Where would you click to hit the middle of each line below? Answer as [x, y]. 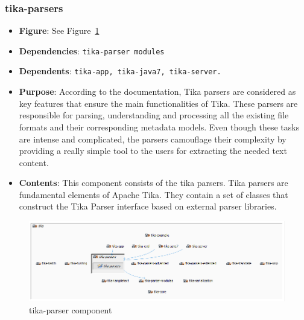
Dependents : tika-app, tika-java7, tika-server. [120, 71]
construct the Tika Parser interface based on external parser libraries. [148, 206]
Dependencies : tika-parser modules [92, 50]
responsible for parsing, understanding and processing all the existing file [154, 115]
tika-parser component [71, 309]
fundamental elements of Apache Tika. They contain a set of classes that [154, 194]
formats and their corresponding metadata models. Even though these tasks [159, 126]
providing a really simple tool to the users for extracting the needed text [153, 151]
